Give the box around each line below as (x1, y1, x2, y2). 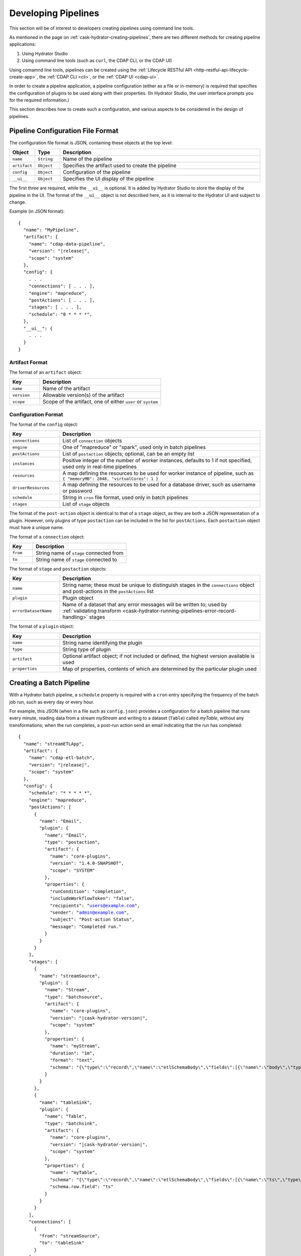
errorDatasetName (12, 608, 52, 613)
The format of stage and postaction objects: (9, 566, 107, 572)
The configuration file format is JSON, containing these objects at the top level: (9, 140, 173, 146)
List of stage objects (62, 500, 110, 507)
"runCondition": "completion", (50, 888, 127, 894)
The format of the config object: (9, 422, 78, 428)
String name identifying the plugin (62, 639, 143, 646)
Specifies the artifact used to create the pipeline (63, 162, 177, 169)
